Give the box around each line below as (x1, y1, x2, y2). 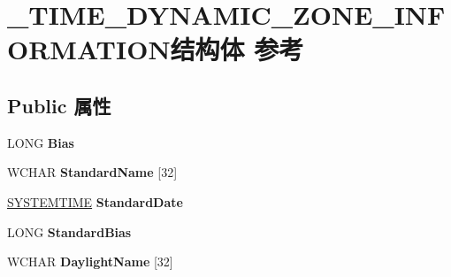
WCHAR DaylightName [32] (7, 252, 173, 271)
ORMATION (7, 31, 171, 67)
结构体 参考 (170, 31, 304, 67)
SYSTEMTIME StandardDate (7, 192, 183, 211)
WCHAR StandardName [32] (7, 163, 178, 181)
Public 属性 (7, 91, 111, 119)
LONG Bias (7, 133, 74, 151)
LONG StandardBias (7, 222, 132, 241)
